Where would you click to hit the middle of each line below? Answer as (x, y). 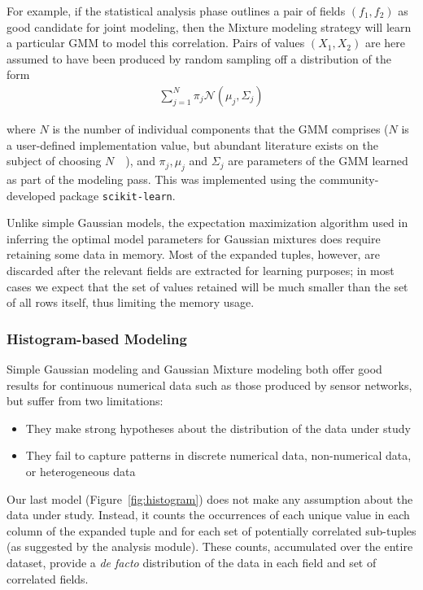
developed (31, 195)
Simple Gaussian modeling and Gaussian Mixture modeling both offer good (194, 369)
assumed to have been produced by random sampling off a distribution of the (199, 58)
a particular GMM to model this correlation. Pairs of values (156, 43)
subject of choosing (54, 161)
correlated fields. (48, 578)
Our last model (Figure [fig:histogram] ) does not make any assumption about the (210, 498)
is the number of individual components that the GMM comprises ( (220, 129)
